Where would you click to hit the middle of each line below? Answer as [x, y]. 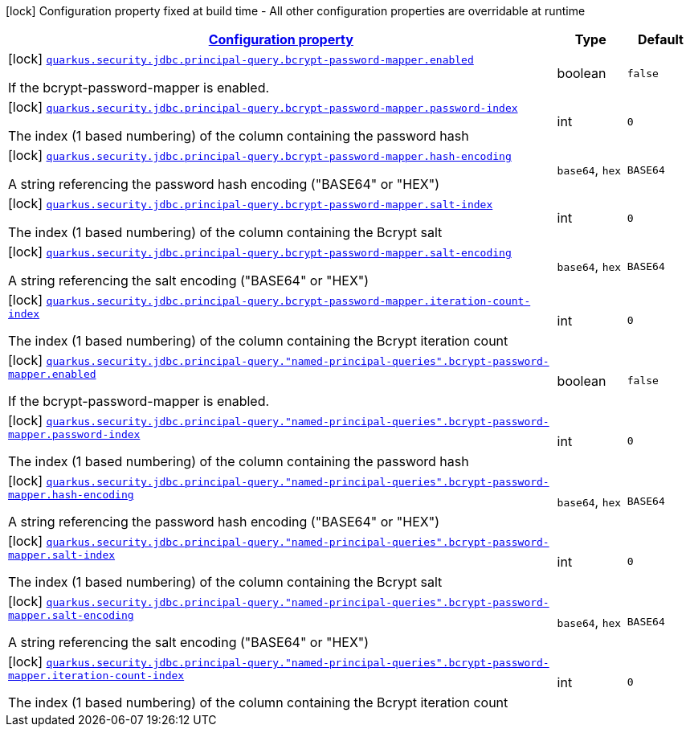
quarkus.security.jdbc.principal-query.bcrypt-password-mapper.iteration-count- [288, 301]
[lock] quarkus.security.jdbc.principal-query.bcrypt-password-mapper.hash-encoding [260, 155]
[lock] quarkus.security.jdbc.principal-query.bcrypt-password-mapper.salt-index [251, 203]
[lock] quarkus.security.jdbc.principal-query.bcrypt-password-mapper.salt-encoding [260, 252]
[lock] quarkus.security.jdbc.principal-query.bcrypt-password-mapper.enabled [241, 59]
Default [660, 39]
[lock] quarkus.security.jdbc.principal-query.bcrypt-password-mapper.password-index [263, 107]
